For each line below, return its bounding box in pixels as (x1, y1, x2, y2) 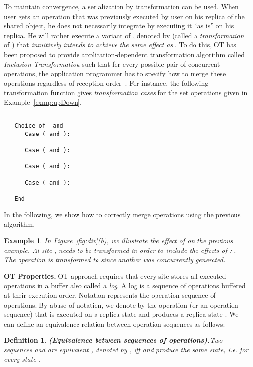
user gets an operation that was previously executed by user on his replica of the (4, 11, 245, 21)
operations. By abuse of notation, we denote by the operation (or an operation (4, 299, 238, 309)
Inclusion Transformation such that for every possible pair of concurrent (4, 58, 220, 69)
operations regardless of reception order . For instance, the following (4, 77, 209, 88)
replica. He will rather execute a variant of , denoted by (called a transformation (4, 30, 244, 40)
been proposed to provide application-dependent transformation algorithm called (4, 49, 245, 59)
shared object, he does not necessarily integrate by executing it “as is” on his (4, 20, 234, 31)
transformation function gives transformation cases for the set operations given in (4, 87, 248, 97)
